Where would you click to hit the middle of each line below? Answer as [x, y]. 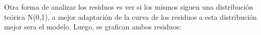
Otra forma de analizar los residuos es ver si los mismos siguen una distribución [129, 7]
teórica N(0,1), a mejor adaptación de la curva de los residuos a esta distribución [130, 16]
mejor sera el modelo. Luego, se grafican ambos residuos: [93, 27]
